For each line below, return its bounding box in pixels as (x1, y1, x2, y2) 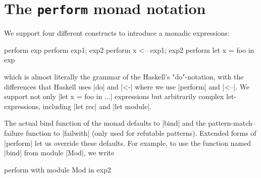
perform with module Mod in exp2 (4, 164, 111, 174)
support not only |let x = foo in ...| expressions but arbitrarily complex (4, 91, 224, 102)
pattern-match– (208, 118, 256, 128)
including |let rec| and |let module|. (42, 101, 151, 111)
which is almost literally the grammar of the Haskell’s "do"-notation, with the (4, 71, 244, 82)
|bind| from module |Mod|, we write (4, 147, 115, 158)
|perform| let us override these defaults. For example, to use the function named (4, 137, 251, 148)
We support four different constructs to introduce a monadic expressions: (4, 28, 230, 38)
